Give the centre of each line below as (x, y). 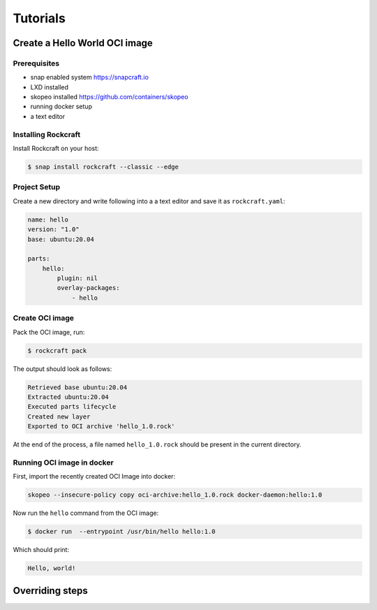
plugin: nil (77, 278)
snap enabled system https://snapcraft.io (90, 78)
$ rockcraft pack (57, 350)
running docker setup (61, 107)
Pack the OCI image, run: (49, 332)
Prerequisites (36, 63)
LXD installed (50, 87)
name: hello (48, 219)
